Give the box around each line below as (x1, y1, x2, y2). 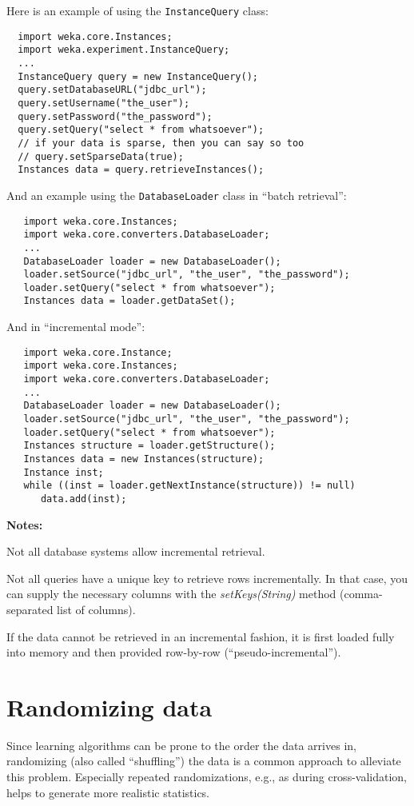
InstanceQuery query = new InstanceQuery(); (18, 70, 258, 82)
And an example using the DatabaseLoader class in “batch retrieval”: (6, 186, 347, 203)
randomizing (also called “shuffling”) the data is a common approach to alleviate (6, 752, 401, 769)
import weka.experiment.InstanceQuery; (18, 44, 230, 56)
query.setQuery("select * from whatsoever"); (18, 124, 265, 136)
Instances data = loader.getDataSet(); (23, 295, 236, 307)
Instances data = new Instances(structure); (23, 453, 265, 465)
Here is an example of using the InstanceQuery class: (6, 2, 269, 18)
